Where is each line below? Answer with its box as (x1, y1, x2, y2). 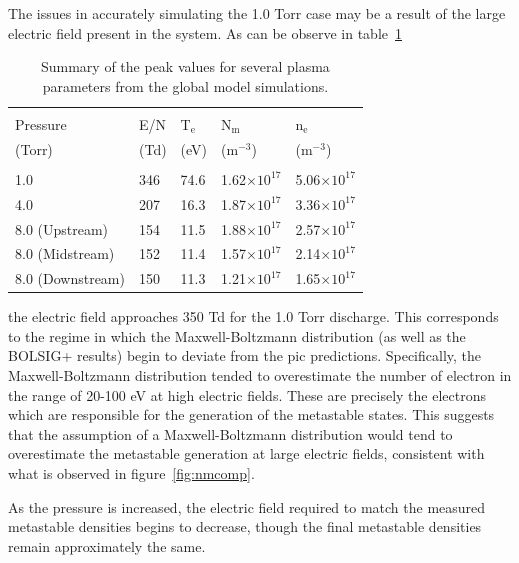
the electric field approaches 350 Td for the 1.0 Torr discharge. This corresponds (8, 306, 499, 327)
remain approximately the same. (8, 535, 206, 556)
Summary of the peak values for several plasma (40, 56, 330, 77)
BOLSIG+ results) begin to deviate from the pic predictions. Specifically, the (8, 345, 482, 366)
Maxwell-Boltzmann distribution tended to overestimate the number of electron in (8, 365, 512, 386)
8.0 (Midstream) (15, 243, 115, 264)
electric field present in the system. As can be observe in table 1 (8, 22, 403, 43)
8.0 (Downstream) (15, 268, 125, 289)
